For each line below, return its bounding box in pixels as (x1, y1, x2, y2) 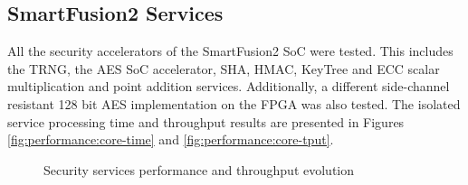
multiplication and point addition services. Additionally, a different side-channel (7, 77, 450, 96)
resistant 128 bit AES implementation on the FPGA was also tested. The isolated (7, 94, 461, 113)
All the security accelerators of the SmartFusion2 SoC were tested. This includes (7, 42, 454, 60)
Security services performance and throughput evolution (43, 160, 354, 179)
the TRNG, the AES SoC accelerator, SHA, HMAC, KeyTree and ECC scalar (7, 59, 440, 78)
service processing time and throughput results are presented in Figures (7, 112, 405, 131)
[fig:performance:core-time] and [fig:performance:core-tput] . (7, 130, 334, 149)
